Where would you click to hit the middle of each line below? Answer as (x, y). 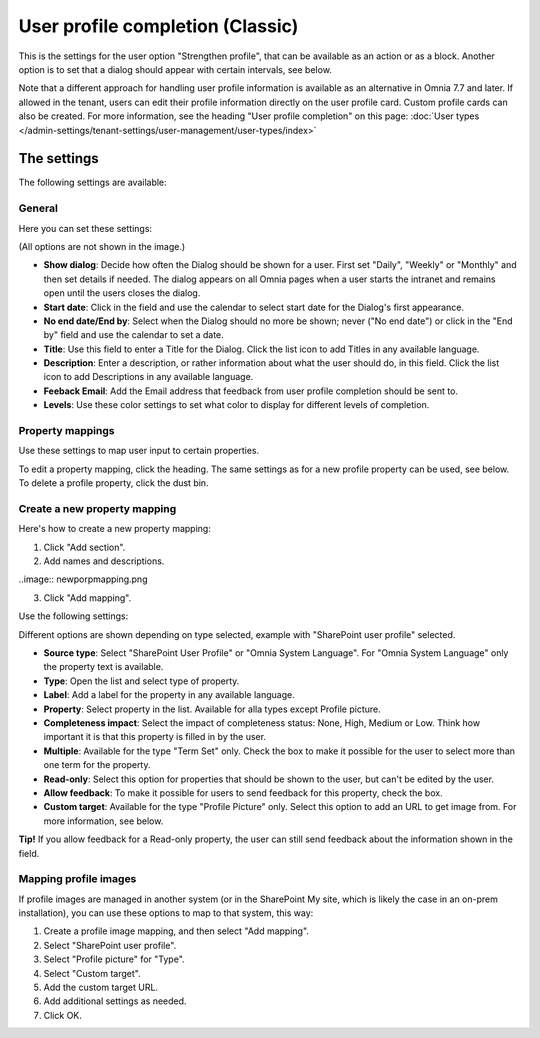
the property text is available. (103, 667)
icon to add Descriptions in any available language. (148, 377)
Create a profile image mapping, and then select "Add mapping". (176, 931)
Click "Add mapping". (87, 597)
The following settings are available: (92, 182)
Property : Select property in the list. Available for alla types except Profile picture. (212, 709)
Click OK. (62, 1015)
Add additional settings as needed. (115, 1001)
